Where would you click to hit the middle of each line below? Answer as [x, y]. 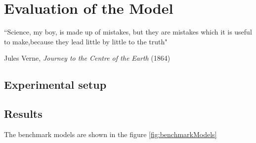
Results [23, 114]
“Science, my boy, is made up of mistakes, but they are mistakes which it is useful [128, 32]
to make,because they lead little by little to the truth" [86, 41]
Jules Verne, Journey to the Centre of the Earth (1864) [87, 58]
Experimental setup [55, 85]
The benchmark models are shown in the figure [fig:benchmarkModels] [110, 134]
